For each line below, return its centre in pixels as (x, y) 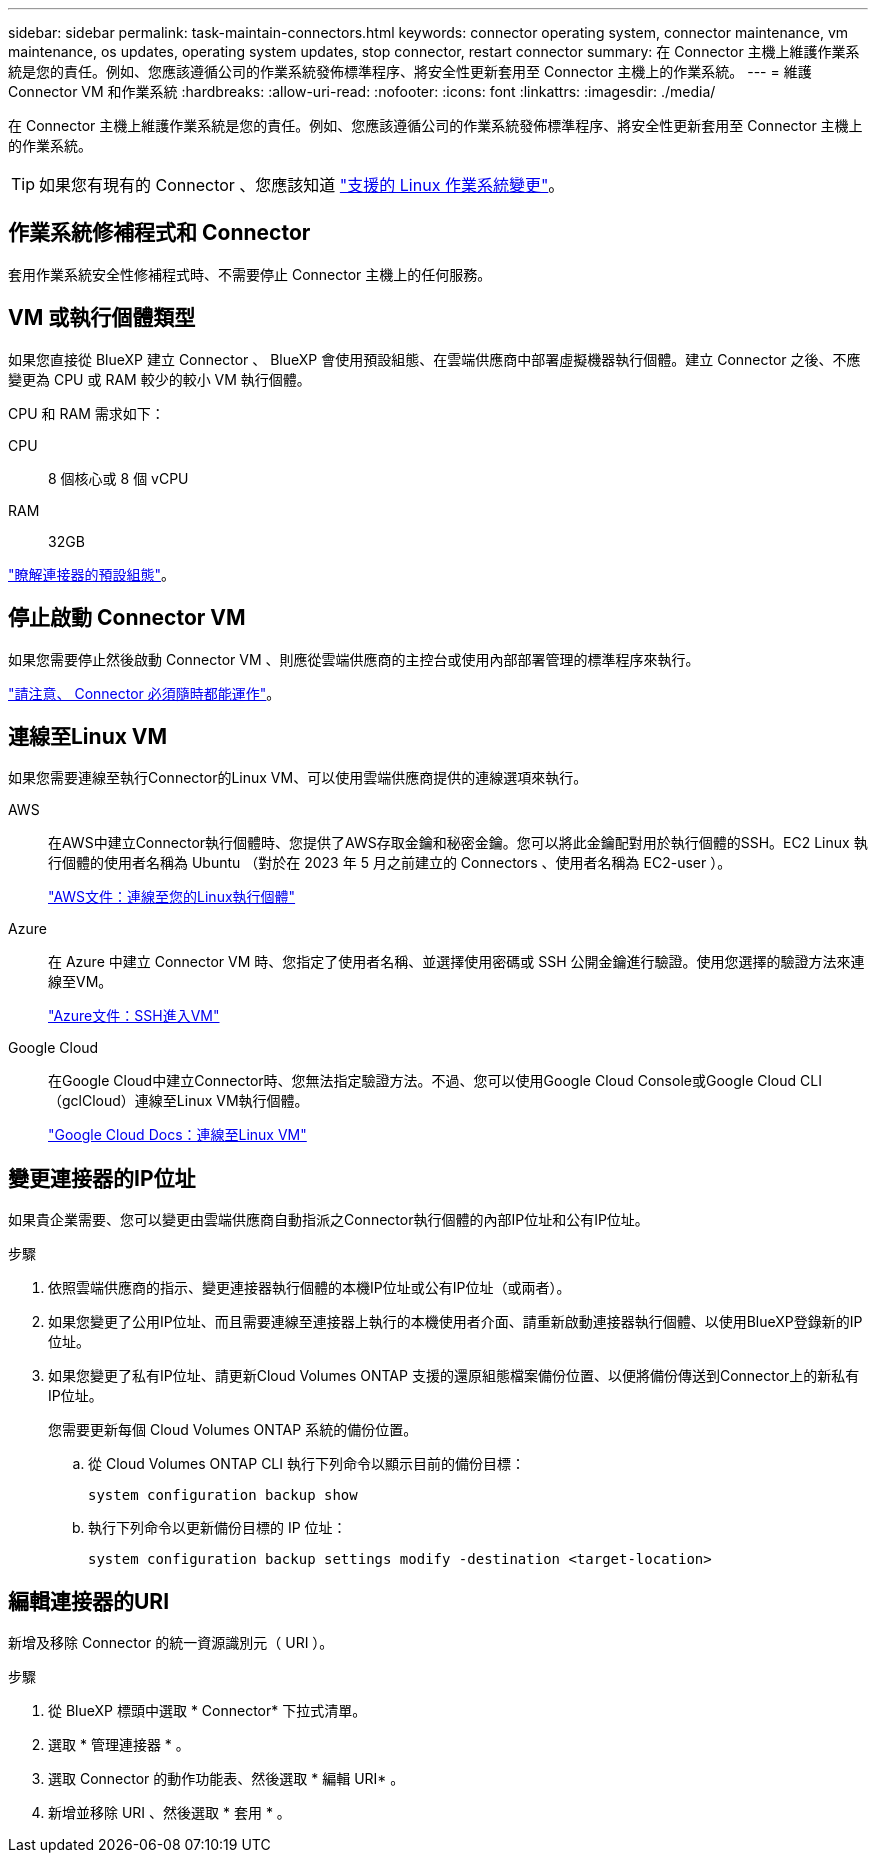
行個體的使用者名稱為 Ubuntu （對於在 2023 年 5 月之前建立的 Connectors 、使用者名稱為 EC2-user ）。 (390, 863)
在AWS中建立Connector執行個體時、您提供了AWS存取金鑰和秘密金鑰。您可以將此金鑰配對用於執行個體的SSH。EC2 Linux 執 (458, 843)
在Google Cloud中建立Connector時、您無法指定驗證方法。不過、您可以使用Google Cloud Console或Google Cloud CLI (435, 1081)
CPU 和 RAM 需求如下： (86, 413)
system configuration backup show (223, 1495)
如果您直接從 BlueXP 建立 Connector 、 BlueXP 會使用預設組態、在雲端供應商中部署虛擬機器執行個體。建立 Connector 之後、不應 (434, 359)
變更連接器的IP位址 (102, 1178)
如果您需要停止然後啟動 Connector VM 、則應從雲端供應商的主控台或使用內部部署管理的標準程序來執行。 (354, 659)
